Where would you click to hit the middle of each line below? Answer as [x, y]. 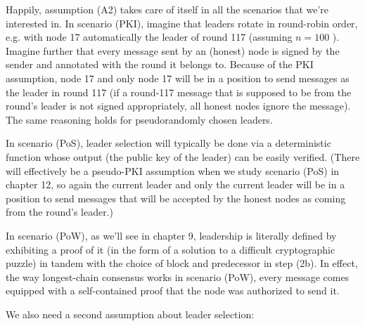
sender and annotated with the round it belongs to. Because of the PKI [160, 64]
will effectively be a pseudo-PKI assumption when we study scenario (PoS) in [173, 170]
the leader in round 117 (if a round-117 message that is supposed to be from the [179, 92]
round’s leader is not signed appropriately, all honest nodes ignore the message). [178, 106]
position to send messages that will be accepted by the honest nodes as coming [176, 198]
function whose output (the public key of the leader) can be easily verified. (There [183, 156]
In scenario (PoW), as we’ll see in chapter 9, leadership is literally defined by [171, 235]
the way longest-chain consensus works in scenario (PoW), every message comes [178, 276]
